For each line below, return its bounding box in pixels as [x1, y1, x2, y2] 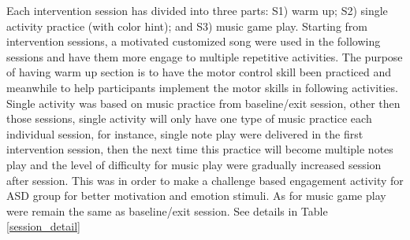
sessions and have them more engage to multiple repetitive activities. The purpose [6, 48, 403, 65]
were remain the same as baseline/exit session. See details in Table [6, 202, 328, 219]
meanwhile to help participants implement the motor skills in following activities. [6, 79, 398, 95]
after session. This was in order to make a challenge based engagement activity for [6, 172, 404, 188]
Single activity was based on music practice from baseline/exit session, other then [6, 94, 401, 111]
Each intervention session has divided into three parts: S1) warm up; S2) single [6, 2, 388, 18]
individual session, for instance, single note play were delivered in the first [6, 125, 363, 142]
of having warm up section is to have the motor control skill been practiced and [6, 64, 392, 80]
